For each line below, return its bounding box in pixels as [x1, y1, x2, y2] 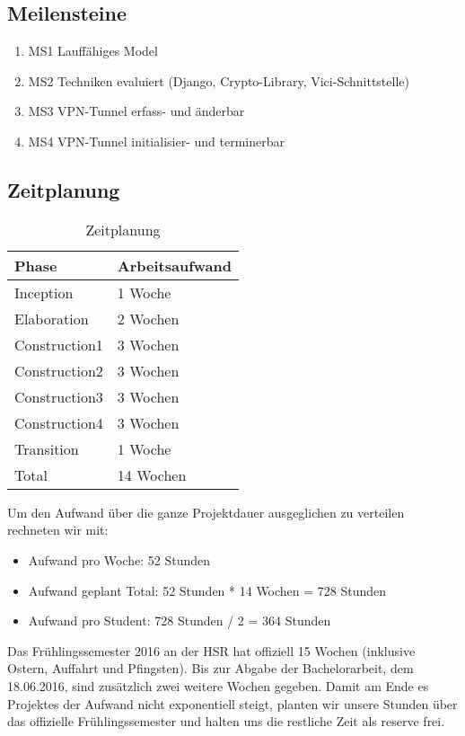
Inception [14, 281, 74, 303]
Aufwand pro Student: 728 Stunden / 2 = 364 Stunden [28, 611, 331, 630]
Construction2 [14, 359, 103, 381]
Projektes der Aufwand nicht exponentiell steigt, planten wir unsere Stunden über [7, 694, 458, 713]
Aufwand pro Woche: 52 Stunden [28, 550, 211, 569]
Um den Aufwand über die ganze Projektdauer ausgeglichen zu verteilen [7, 502, 405, 521]
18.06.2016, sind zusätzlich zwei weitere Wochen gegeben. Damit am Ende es [7, 676, 429, 695]
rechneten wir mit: [7, 520, 109, 539]
